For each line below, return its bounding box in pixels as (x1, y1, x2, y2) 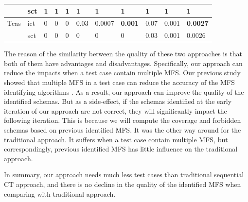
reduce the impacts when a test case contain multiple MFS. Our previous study (4, 67, 241, 78)
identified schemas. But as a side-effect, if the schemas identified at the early (4, 96, 232, 106)
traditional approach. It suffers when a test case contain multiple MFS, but (4, 134, 228, 144)
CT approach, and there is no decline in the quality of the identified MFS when (4, 179, 241, 189)
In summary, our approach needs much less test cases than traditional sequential (4, 169, 244, 180)
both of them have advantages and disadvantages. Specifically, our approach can (4, 58, 243, 68)
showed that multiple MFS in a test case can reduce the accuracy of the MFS (4, 77, 235, 87)
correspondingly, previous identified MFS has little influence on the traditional (4, 144, 238, 154)
